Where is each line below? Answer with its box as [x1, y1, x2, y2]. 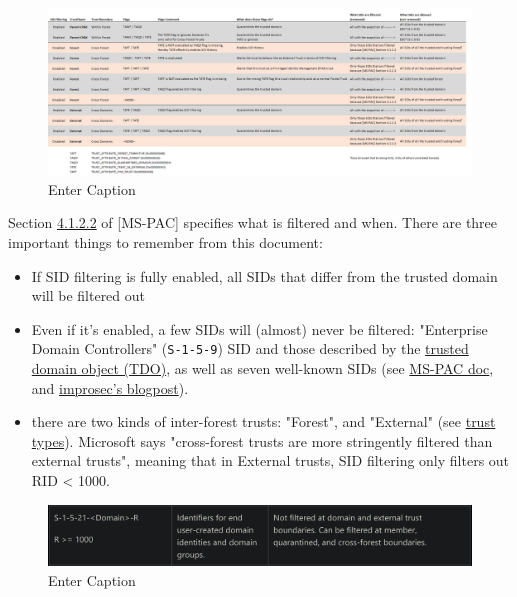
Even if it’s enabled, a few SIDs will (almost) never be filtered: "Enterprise [31, 318, 488, 339]
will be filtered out [31, 285, 146, 306]
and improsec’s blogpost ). [31, 377, 189, 398]
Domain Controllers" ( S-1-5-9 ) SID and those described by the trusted [31, 338, 469, 359]
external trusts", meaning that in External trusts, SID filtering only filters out [31, 450, 510, 471]
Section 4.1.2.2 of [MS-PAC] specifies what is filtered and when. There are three [8, 212, 498, 233]
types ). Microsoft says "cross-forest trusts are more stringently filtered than [31, 430, 493, 451]
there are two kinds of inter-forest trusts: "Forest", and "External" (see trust [31, 411, 496, 432]
